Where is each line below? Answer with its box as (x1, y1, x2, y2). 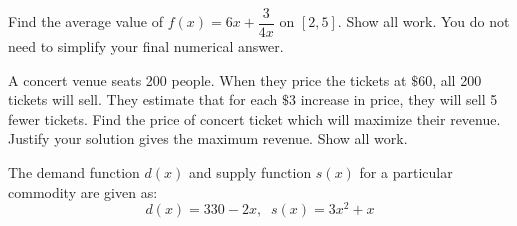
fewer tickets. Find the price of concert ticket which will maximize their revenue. (8, 108, 501, 129)
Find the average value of (8, 11, 164, 32)
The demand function (8, 162, 140, 183)
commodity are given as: (8, 181, 158, 202)
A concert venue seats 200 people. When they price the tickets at (8, 69, 407, 90)
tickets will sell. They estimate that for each (8, 89, 278, 110)
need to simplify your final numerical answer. (8, 36, 284, 57)
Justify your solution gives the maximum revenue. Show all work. (8, 128, 408, 149)
